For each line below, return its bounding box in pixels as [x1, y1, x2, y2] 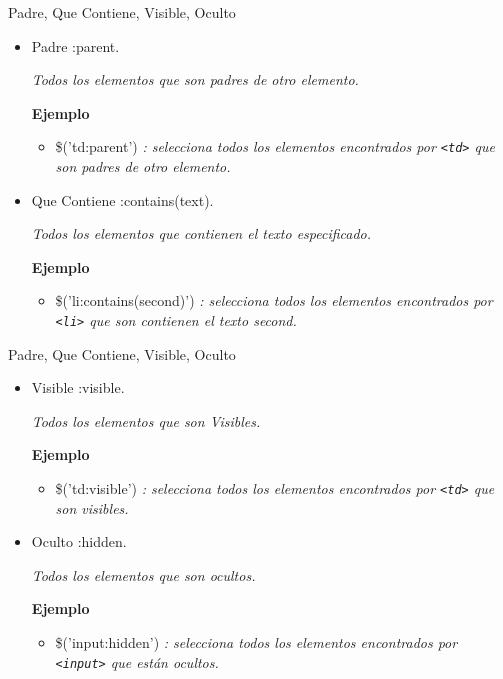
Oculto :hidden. [31, 531, 127, 552]
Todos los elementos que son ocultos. [31, 564, 256, 585]
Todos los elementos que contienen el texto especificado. [31, 223, 372, 244]
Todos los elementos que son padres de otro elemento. [31, 69, 359, 90]
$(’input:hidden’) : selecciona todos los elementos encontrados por [55, 632, 458, 653]
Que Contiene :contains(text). [31, 189, 214, 210]
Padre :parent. [31, 35, 120, 56]
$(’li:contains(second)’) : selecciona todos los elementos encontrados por [55, 290, 493, 311]
